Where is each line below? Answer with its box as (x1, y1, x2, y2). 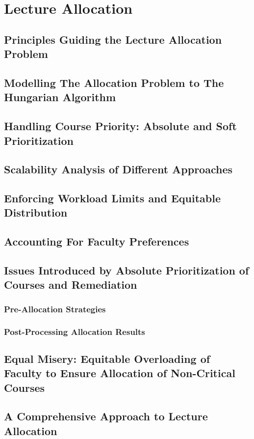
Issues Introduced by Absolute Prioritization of (4, 263, 249, 278)
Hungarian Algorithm (4, 89, 116, 105)
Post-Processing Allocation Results (4, 325, 145, 337)
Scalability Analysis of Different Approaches (4, 162, 233, 177)
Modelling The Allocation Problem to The (4, 75, 224, 90)
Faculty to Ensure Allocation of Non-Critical (4, 365, 235, 381)
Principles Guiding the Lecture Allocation (4, 31, 222, 47)
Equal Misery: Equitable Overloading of (4, 351, 210, 366)
